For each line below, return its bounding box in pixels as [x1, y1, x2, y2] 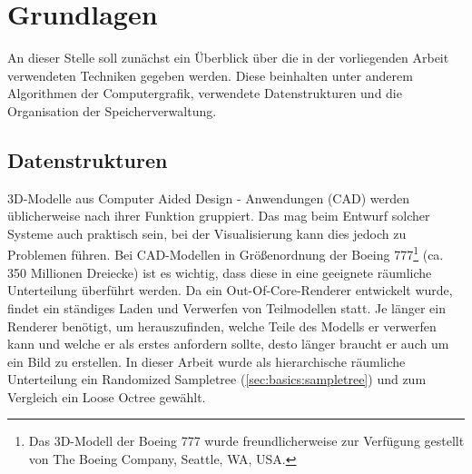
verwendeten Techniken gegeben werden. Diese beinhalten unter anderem [7, 65, 413, 84]
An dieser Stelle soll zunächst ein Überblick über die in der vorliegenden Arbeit [7, 48, 449, 67]
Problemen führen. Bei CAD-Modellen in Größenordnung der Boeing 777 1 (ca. [7, 242, 444, 264]
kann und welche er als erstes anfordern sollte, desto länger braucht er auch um [7, 334, 449, 353]
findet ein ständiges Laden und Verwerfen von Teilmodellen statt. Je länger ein [7, 298, 446, 317]
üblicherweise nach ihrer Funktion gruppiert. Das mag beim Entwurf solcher [7, 206, 430, 225]
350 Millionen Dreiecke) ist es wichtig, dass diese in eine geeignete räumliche [7, 262, 432, 281]
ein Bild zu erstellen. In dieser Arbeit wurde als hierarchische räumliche [7, 351, 406, 370]
